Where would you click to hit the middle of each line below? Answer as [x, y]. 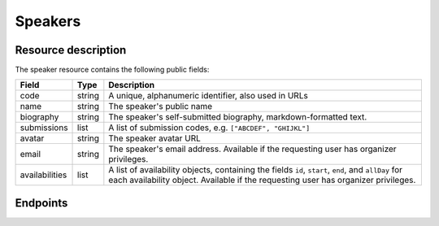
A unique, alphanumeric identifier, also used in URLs [208, 96]
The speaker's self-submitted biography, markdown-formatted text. [238, 117]
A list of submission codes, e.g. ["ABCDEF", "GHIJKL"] [209, 128]
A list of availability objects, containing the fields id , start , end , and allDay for [255, 170]
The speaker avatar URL [154, 138]
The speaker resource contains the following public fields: [112, 70]
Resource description [71, 50]
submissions [44, 128]
